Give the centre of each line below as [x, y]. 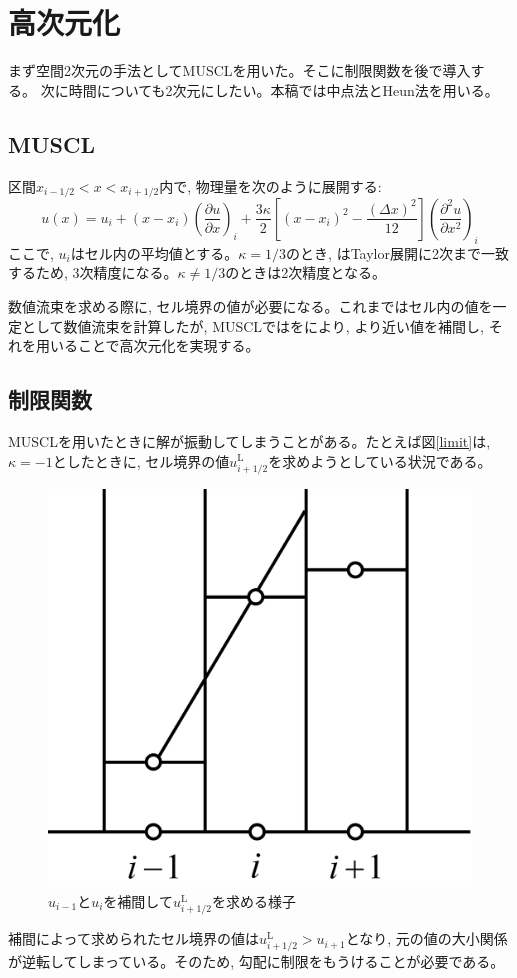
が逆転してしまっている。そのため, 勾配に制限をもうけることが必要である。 [256, 961]
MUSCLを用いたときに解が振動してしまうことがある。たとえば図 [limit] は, [249, 440]
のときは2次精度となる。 [305, 272]
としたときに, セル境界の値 [141, 460]
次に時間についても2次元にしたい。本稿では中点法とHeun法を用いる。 [269, 89]
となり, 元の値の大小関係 [426, 938]
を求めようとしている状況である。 [380, 460]
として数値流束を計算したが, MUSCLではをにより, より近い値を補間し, [252, 325]
